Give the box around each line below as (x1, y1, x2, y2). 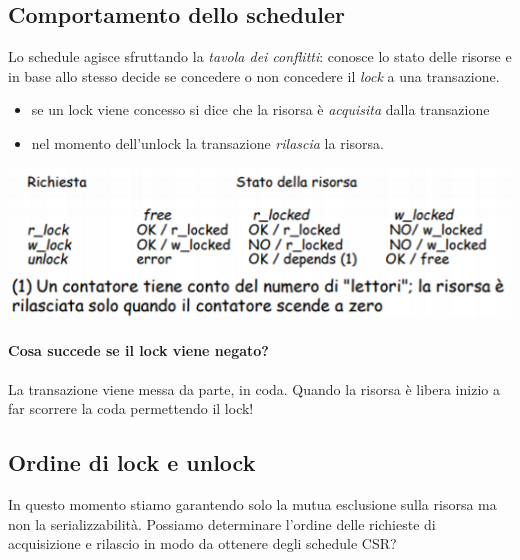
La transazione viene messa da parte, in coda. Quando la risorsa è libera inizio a (8, 378, 500, 399)
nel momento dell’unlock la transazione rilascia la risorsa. (31, 132, 384, 153)
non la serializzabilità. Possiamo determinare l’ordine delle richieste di (8, 513, 436, 534)
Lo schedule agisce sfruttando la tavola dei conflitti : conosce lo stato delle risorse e (8, 46, 512, 67)
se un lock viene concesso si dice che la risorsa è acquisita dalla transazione (31, 99, 490, 120)
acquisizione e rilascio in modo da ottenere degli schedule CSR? (8, 533, 397, 554)
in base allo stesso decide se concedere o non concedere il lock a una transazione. (8, 65, 500, 86)
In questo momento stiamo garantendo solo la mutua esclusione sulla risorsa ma (8, 493, 497, 514)
